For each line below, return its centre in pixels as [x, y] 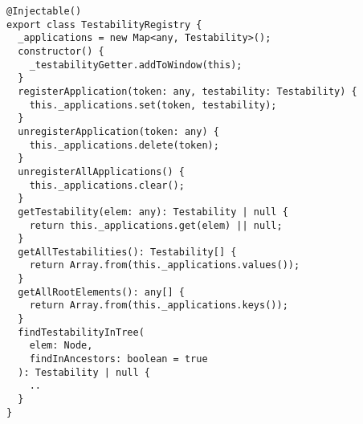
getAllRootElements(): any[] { [101, 292]
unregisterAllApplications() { [101, 171]
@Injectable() [44, 11]
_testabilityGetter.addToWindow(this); [136, 65]
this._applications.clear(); [107, 185]
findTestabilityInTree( [81, 332]
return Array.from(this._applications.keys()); [159, 306]
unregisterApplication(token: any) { [118, 131]
